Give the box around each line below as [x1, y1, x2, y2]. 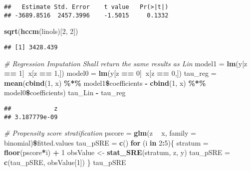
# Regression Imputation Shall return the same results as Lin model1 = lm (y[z [4, 58, 248, 68]
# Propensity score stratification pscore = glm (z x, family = [4, 128, 196, 138]
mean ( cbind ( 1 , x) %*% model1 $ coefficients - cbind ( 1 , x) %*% [4, 77, 206, 88]
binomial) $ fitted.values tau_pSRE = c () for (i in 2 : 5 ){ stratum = [4, 137, 209, 148]
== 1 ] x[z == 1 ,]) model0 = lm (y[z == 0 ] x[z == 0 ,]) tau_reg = [4, 68, 217, 78]
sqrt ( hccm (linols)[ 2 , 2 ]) [4, 26, 78, 36]
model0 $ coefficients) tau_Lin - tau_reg [4, 87, 126, 98]
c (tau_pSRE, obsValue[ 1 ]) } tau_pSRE [4, 157, 126, 168]
